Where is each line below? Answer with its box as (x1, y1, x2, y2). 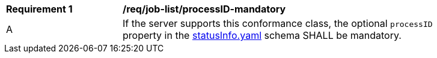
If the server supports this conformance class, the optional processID (123, 17, 433, 29)
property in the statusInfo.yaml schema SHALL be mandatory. (123, 29, 402, 41)
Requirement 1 (6, 3, 73, 15)
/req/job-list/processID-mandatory (123, 3, 286, 15)
